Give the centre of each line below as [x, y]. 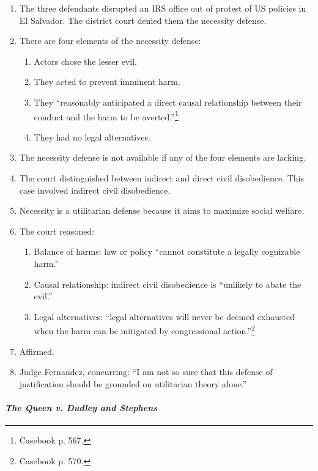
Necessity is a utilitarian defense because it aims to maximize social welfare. [162, 210]
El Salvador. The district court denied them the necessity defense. [143, 20]
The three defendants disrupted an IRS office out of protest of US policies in [163, 8]
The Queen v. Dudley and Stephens [81, 407]
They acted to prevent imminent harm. [107, 82]
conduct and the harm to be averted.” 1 [106, 115]
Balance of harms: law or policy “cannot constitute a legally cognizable [167, 251]
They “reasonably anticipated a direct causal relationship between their [168, 102]
